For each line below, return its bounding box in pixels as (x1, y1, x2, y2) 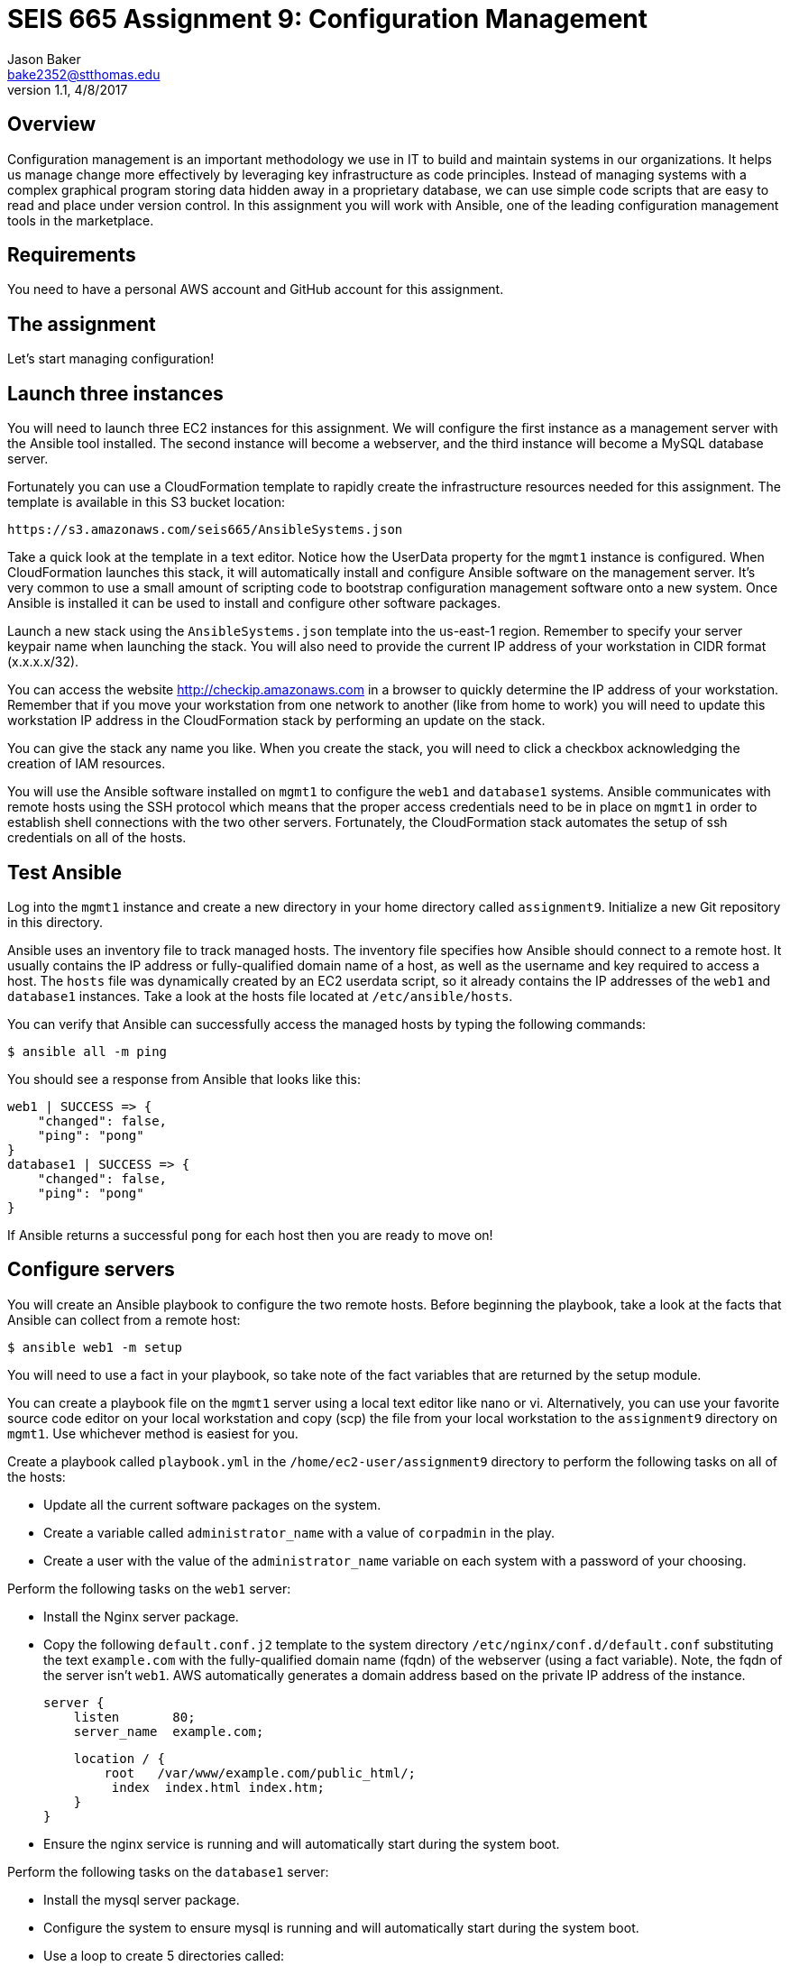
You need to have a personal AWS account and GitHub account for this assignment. (7, 281, 504, 298)
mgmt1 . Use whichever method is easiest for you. (7, 1425, 299, 1441)
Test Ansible (7, 860, 122, 884)
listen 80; (73, 1709, 196, 1724)
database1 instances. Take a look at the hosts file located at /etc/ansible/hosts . (7, 988, 513, 1004)
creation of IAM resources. (7, 756, 166, 772)
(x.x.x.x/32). (7, 654, 79, 670)
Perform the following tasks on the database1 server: (7, 1863, 329, 1879)
